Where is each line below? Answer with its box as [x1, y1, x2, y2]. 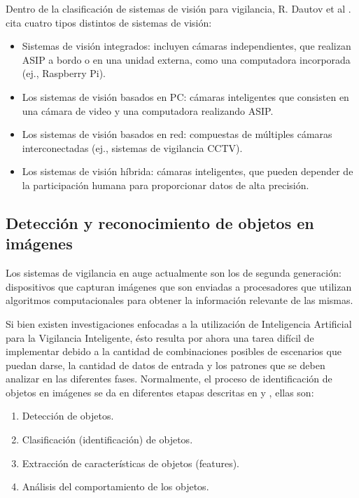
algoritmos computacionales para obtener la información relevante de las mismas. [6, 293, 353, 307]
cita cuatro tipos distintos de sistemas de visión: [6, 15, 212, 29]
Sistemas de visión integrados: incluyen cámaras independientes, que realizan [22, 39, 351, 53]
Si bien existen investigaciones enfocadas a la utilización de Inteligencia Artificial [6, 316, 352, 331]
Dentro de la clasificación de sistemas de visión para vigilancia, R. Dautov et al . [6, 1, 351, 15]
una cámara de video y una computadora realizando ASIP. [22, 103, 274, 118]
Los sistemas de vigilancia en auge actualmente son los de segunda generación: [6, 265, 342, 280]
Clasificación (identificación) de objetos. [22, 432, 193, 447]
